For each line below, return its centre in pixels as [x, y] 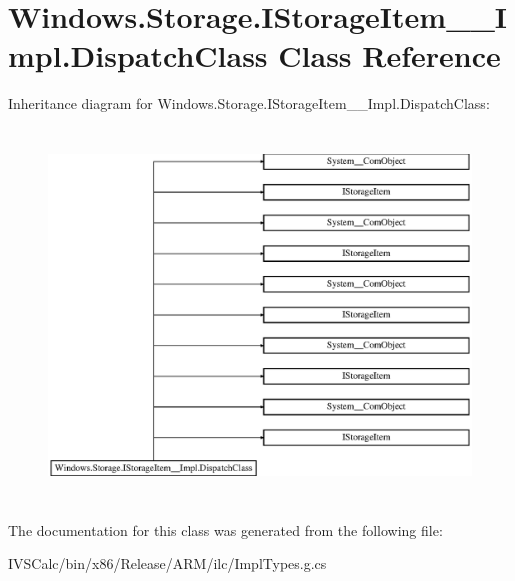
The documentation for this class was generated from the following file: [225, 529]
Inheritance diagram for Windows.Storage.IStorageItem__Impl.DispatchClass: [249, 103]
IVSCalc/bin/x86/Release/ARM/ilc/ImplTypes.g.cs [167, 563]
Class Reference [389, 55]
